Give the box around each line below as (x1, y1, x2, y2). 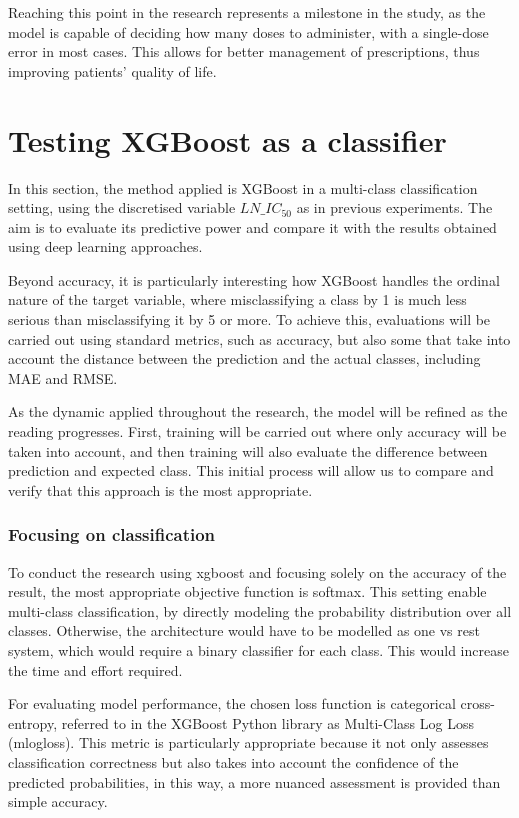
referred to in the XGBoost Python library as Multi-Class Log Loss (61, 712, 474, 733)
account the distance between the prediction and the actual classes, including (8, 348, 481, 369)
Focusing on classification (8, 522, 216, 547)
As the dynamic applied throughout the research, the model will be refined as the (8, 401, 508, 422)
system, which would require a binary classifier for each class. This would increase (8, 640, 509, 660)
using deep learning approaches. (8, 236, 203, 257)
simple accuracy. (8, 791, 108, 812)
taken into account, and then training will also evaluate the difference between (8, 440, 488, 461)
